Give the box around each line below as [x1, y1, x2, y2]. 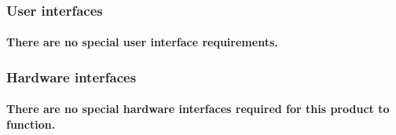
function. [6, 116, 56, 133]
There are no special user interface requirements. [6, 34, 278, 50]
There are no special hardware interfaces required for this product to [6, 100, 390, 117]
